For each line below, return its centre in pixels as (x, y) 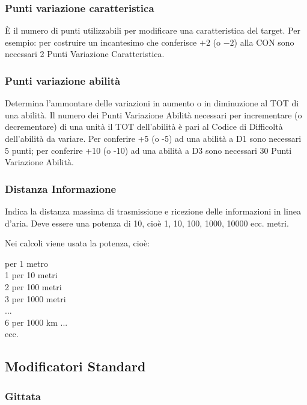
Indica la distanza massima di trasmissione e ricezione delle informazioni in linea (153, 211)
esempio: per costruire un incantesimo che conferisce (101, 42)
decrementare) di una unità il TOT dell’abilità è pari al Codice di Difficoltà (144, 126)
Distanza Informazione (61, 188)
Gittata (23, 396)
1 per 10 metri (31, 275)
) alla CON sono (264, 42)
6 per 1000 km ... (36, 322)
